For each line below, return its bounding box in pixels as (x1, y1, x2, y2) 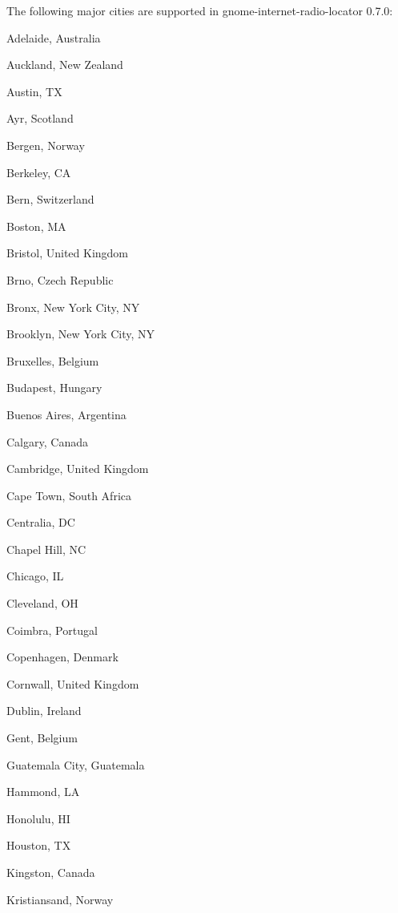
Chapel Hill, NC (6, 540, 86, 557)
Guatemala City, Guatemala (6, 756, 145, 773)
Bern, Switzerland (6, 191, 94, 208)
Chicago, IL (6, 568, 64, 584)
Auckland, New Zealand (6, 56, 123, 73)
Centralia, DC (6, 514, 75, 531)
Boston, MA (6, 217, 66, 234)
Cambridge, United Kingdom (6, 460, 149, 477)
